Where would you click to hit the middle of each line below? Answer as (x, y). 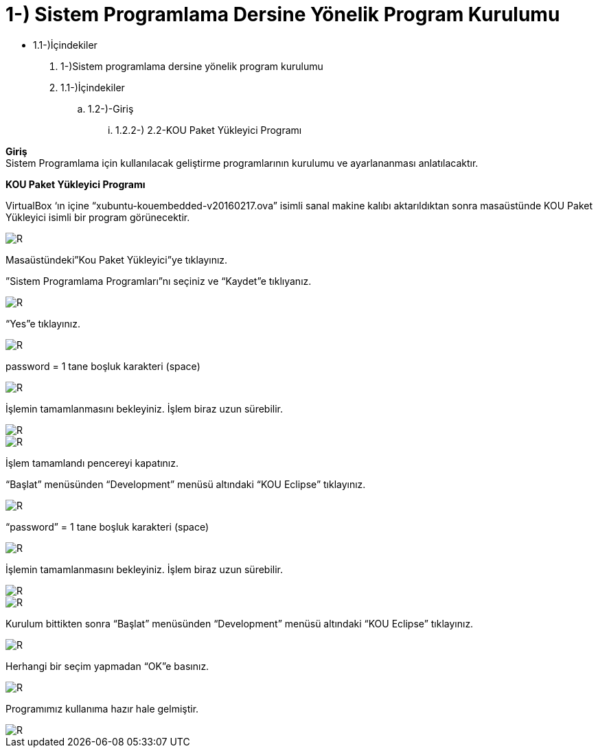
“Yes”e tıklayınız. (43, 323)
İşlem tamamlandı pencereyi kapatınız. (92, 463)
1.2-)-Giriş (111, 108)
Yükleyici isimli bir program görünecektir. (98, 217)
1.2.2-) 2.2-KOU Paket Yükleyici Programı (209, 130)
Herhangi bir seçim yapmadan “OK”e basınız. (107, 666)
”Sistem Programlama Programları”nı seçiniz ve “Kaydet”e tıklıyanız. (159, 281)
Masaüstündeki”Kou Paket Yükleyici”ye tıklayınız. (117, 259)
